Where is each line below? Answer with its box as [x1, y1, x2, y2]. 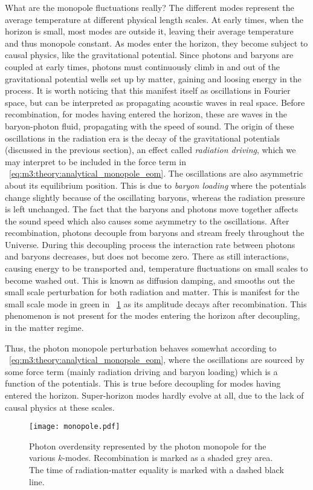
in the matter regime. [5, 321, 84, 334]
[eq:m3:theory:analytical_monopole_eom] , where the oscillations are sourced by [9, 353, 305, 366]
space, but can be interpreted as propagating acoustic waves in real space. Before [5, 96, 305, 108]
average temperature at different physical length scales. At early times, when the [5, 13, 303, 25]
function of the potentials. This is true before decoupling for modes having [5, 377, 281, 390]
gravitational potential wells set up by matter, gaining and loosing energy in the [5, 72, 302, 85]
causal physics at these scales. [5, 400, 115, 413]
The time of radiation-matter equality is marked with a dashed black [29, 463, 284, 476]
